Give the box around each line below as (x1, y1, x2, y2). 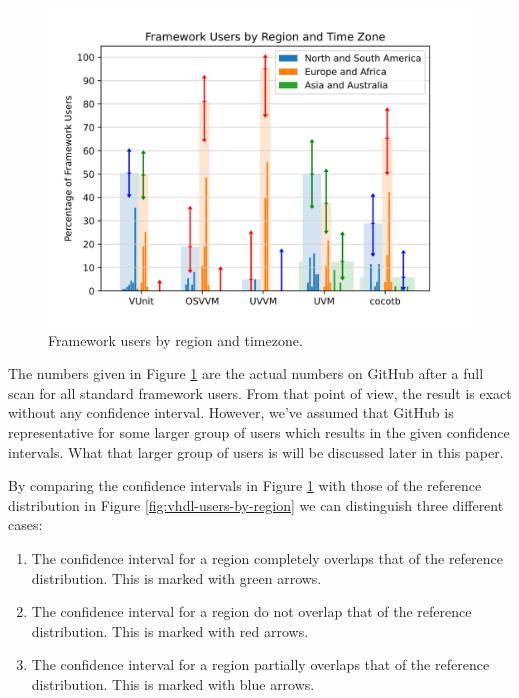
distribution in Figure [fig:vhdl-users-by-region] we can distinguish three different (8, 494, 504, 515)
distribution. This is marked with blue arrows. (31, 673, 315, 694)
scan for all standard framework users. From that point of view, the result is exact (8, 382, 512, 403)
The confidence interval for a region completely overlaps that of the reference (31, 547, 504, 568)
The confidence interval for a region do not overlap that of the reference (31, 601, 472, 622)
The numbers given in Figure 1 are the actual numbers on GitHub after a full (8, 363, 484, 384)
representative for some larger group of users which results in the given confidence (8, 421, 510, 442)
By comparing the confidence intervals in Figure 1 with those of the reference (8, 475, 482, 496)
